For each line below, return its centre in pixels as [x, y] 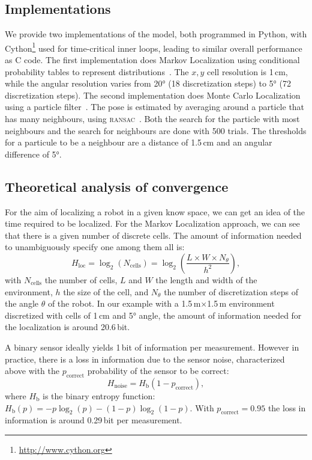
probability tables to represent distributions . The [97, 71]
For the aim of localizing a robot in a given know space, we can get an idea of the [155, 211]
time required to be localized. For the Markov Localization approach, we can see [152, 223]
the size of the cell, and [106, 291]
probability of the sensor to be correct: [158, 371]
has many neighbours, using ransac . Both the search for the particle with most [152, 119]
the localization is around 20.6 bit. [67, 327]
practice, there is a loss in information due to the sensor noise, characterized [145, 359]
